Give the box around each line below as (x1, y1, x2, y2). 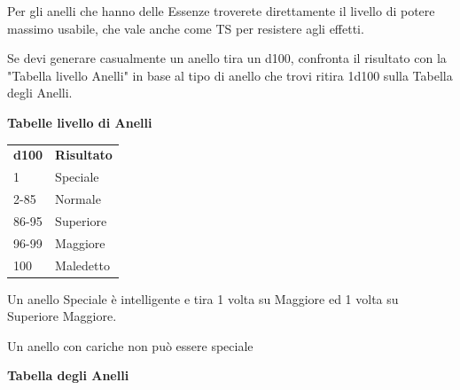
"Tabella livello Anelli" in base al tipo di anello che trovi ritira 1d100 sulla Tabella (7, 66, 453, 84)
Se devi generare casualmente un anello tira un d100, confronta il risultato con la (7, 49, 447, 67)
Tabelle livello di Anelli (7, 113, 152, 131)
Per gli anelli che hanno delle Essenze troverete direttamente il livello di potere (7, 2, 435, 19)
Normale (55, 190, 101, 207)
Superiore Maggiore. (7, 307, 117, 325)
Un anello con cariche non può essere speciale (7, 336, 253, 355)
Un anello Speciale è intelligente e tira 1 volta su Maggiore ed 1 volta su (7, 289, 399, 308)
